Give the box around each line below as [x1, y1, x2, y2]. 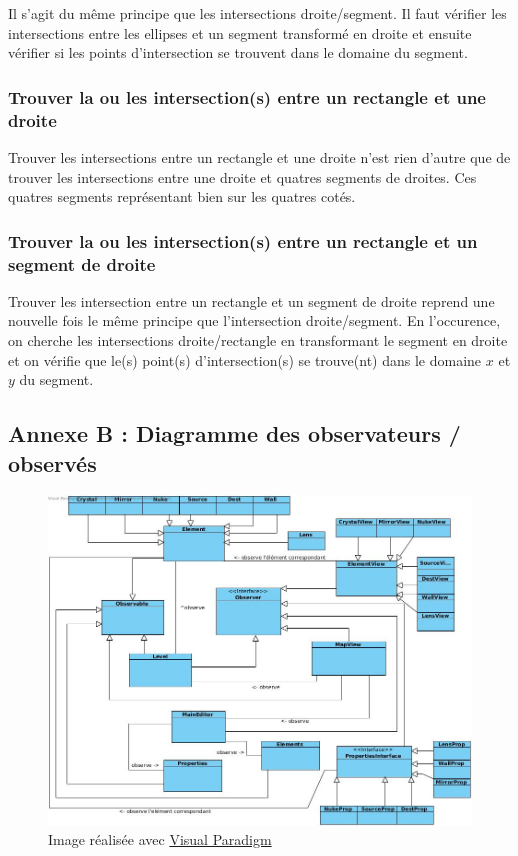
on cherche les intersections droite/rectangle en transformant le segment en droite [8, 330, 508, 351]
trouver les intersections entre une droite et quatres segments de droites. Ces [8, 166, 477, 187]
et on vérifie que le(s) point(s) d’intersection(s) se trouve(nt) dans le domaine [8, 349, 482, 370]
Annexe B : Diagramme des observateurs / [8, 418, 461, 449]
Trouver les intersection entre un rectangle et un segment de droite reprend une [8, 290, 495, 311]
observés [8, 447, 97, 478]
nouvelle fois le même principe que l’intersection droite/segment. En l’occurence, [8, 310, 501, 331]
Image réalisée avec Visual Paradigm [48, 829, 272, 850]
